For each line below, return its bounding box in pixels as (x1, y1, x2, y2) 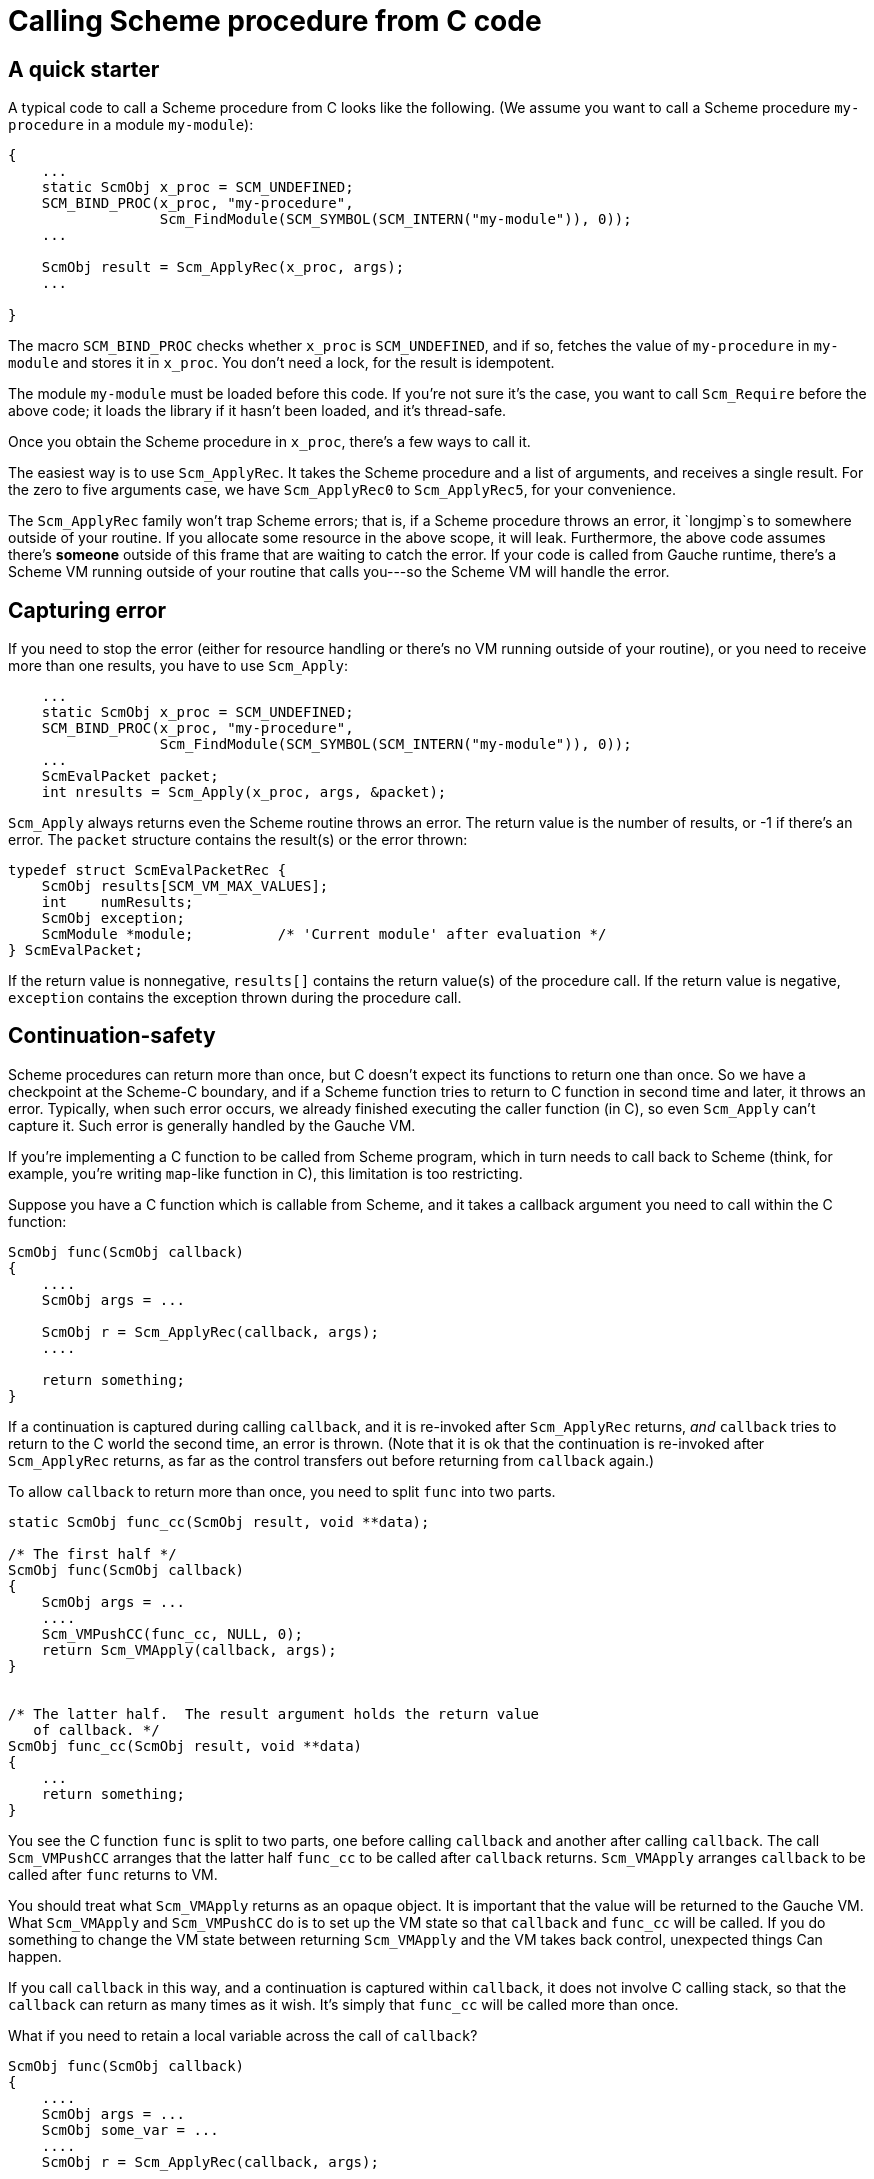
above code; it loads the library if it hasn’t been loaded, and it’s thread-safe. (8, 402, 507, 420)
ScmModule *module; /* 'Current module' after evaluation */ (41, 926, 607, 943)
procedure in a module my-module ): (8, 116, 254, 134)
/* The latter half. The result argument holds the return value (8, 1705, 540, 1722)
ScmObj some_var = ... (41, 2121, 219, 2138)
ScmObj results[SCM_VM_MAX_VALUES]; (41, 878, 329, 895)
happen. (8, 1947, 62, 1965)
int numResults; (41, 894, 194, 911)
